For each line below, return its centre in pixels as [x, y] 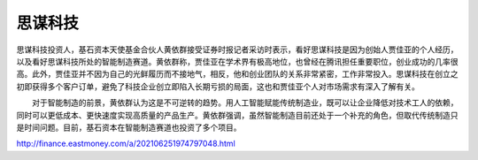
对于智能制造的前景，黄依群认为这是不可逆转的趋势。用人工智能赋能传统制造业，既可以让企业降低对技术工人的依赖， [245, 103]
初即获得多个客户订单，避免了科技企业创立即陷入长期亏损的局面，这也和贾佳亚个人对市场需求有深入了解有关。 [218, 86]
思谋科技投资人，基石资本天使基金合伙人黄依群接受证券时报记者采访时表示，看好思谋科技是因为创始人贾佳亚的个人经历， [237, 50]
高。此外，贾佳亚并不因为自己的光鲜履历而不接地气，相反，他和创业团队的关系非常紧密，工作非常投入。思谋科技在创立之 [237, 74]
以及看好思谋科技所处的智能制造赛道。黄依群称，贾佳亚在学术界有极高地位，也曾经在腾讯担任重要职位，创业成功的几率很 [237, 61]
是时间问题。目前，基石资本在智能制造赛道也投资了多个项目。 [129, 127]
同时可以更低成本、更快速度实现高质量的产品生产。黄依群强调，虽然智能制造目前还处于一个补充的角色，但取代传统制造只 [237, 115]
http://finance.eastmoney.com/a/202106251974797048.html [126, 144]
